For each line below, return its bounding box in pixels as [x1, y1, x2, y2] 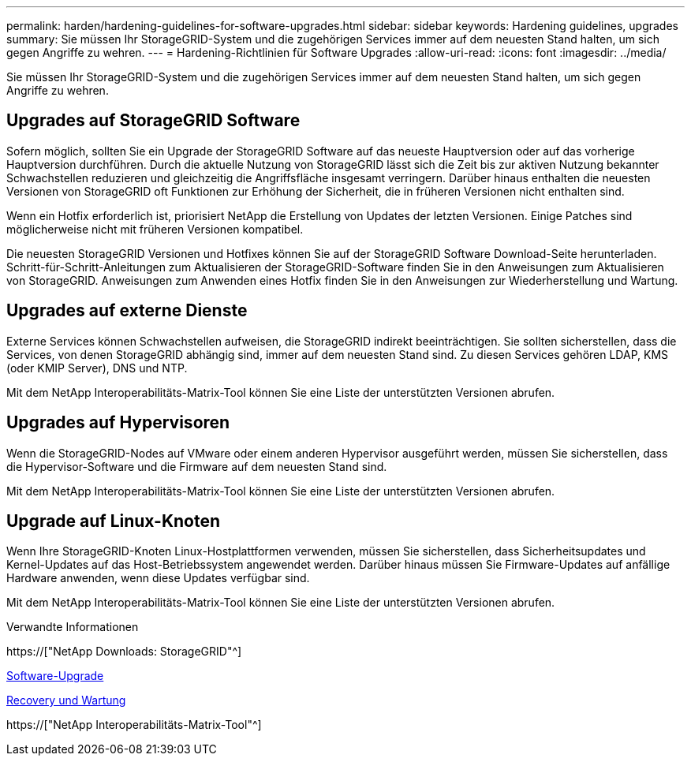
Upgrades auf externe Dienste [6, 301, 248, 321]
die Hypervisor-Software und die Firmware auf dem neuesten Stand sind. [6, 459, 387, 473]
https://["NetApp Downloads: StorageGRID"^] [6, 644, 242, 659]
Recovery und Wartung [6, 693, 126, 708]
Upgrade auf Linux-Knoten [6, 510, 221, 531]
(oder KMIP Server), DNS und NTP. [6, 360, 188, 375]
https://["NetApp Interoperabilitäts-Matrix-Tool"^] [6, 718, 262, 732]
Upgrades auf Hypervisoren [6, 413, 230, 433]
